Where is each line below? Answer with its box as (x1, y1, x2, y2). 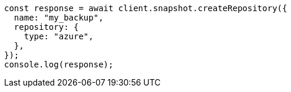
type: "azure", (24, 32, 94, 41)
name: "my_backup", (14, 13, 104, 22)
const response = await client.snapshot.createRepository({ (4, 4, 287, 13)
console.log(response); (4, 60, 114, 69)
